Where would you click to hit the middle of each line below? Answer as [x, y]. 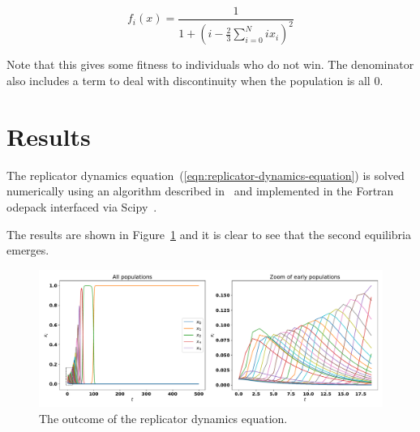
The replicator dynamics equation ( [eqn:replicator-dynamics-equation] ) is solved [206, 175]
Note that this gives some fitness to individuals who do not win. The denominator [210, 64]
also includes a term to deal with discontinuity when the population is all [189, 80]
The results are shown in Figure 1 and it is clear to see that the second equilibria [209, 234]
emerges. [28, 250]
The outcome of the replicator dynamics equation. [163, 418]
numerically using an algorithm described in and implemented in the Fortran [200, 191]
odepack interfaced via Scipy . [82, 206]
